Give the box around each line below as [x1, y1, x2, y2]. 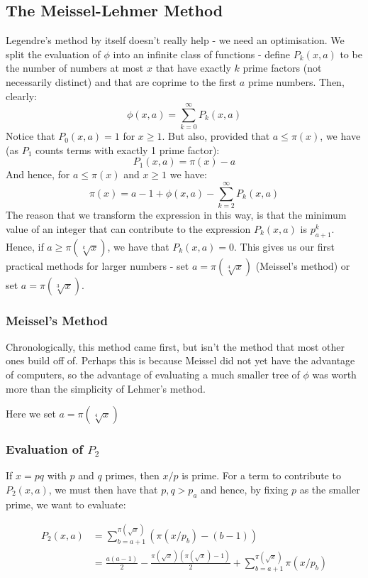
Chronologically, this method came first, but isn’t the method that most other [6, 339, 345, 354]
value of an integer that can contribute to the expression [6, 221, 251, 236]
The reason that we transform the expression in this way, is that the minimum [6, 207, 347, 222]
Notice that [6, 129, 55, 143]
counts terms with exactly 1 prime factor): [35, 142, 220, 157]
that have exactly [155, 60, 231, 75]
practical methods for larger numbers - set [6, 258, 189, 273]
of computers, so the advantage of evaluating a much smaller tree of [6, 367, 300, 381]
